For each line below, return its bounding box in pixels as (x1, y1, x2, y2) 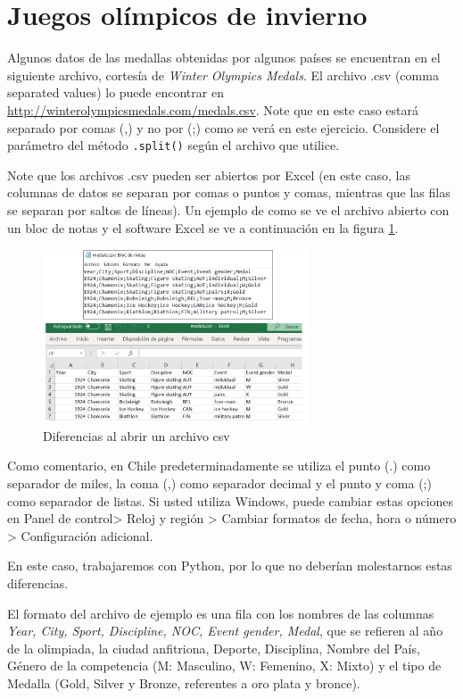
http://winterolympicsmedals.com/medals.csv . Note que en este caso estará (7, 100, 418, 119)
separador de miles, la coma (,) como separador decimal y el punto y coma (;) (7, 474, 432, 493)
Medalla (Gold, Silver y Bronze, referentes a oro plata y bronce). (7, 673, 360, 692)
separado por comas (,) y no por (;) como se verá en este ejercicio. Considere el (7, 118, 440, 137)
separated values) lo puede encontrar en (7, 83, 224, 102)
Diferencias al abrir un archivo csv (43, 426, 230, 445)
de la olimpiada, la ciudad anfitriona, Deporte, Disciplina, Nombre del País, (7, 638, 420, 657)
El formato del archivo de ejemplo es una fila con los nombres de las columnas (7, 603, 434, 622)
